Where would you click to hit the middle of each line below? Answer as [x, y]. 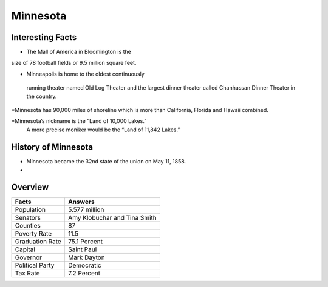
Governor [29, 257]
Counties [28, 226]
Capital [25, 249]
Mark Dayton [87, 257]
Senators [28, 218]
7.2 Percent [84, 273]
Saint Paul [82, 249]
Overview [30, 187]
